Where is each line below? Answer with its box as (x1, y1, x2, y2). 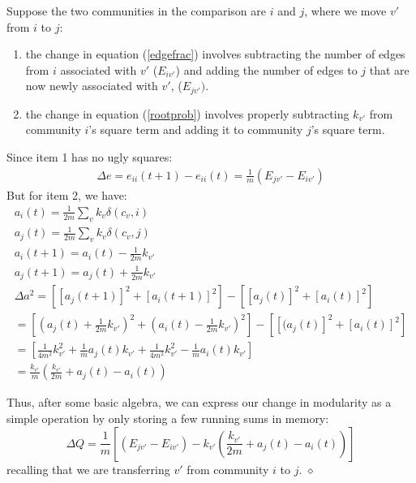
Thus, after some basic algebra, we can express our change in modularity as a (6, 394, 392, 411)
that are (369, 61, 410, 78)
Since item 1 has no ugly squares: (6, 149, 173, 166)
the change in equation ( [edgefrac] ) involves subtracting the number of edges (25, 45, 405, 63)
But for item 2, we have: (6, 186, 127, 203)
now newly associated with (25, 77, 158, 94)
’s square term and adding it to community (88, 121, 303, 138)
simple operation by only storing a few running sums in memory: (6, 410, 329, 427)
